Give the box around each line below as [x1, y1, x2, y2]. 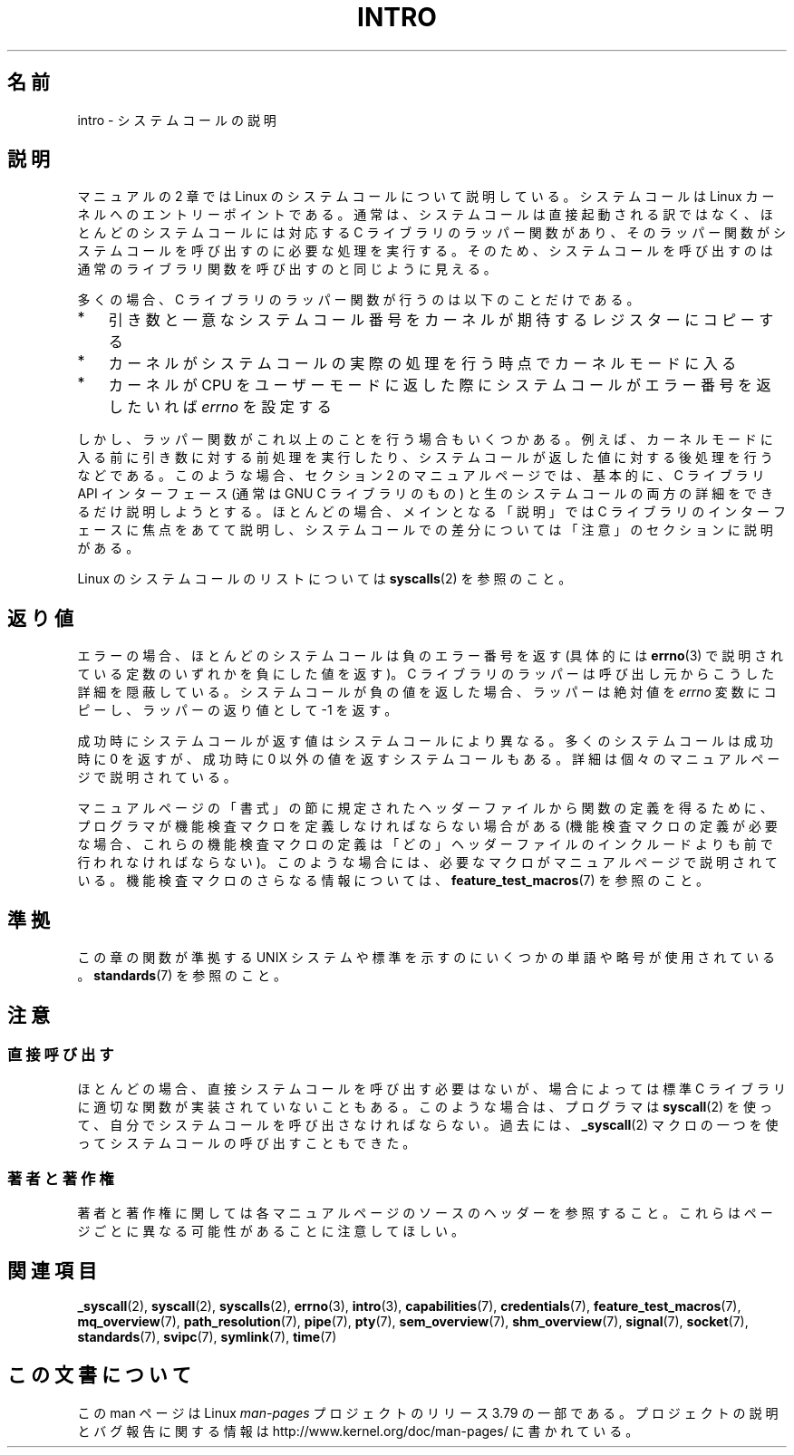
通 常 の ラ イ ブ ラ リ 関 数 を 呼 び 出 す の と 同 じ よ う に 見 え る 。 [77, 261, 497, 277]
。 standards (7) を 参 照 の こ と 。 [77, 968, 286, 984]
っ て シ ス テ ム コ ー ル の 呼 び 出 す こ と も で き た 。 [77, 1135, 416, 1151]
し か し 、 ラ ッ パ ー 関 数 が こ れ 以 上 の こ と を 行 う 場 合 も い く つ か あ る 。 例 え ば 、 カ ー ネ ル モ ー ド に [77, 431, 773, 448]
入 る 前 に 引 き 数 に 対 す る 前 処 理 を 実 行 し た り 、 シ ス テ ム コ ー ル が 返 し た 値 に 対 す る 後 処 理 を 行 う [77, 449, 773, 466]
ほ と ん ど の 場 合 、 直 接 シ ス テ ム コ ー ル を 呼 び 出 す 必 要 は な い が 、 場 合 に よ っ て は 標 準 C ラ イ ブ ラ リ [77, 1081, 786, 1097]
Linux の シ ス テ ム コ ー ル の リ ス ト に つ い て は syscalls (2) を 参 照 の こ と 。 [77, 571, 572, 587]
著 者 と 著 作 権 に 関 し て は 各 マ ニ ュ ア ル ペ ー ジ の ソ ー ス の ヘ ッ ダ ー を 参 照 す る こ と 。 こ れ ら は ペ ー [77, 1205, 773, 1221]
